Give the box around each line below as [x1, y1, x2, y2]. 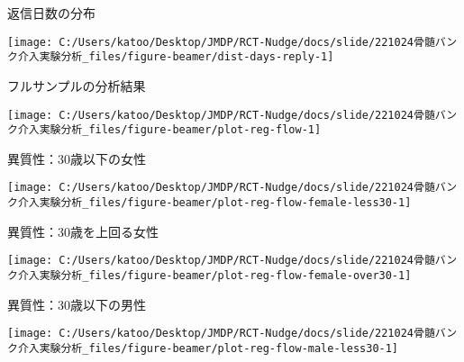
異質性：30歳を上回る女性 [7, 222, 159, 240]
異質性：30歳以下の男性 [7, 294, 146, 313]
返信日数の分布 [7, 4, 96, 22]
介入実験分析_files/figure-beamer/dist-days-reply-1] [17, 50, 334, 64]
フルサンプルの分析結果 [7, 76, 146, 95]
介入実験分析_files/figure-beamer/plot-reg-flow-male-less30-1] [17, 341, 399, 355]
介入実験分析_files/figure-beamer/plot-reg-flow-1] [17, 123, 322, 137]
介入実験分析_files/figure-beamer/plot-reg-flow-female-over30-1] [17, 268, 412, 282]
